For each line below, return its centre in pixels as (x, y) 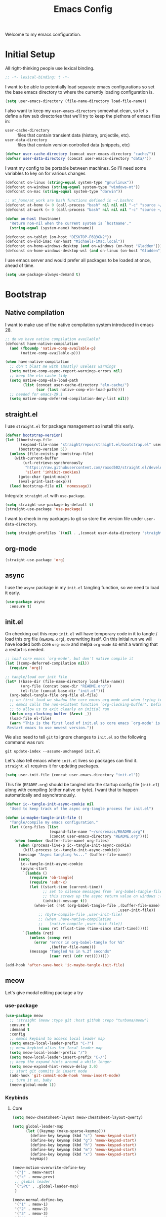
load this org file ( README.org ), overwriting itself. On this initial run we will (79, 639)
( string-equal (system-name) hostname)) (52, 228)
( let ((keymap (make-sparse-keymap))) (65, 1131)
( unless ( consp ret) (50, 938)
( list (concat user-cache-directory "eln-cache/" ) (76, 385)
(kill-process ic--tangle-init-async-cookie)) (72, 850)
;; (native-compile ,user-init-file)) (80, 924)
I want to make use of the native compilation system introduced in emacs (80, 325)
